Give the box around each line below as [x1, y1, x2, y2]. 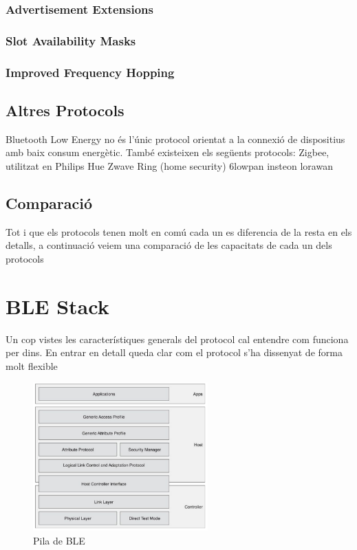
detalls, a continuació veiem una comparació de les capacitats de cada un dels [6, 238, 332, 252]
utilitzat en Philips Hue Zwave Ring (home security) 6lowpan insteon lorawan [6, 158, 333, 173]
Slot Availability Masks [6, 32, 136, 49]
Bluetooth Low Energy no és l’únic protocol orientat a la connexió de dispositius [6, 131, 345, 146]
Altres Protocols [6, 99, 125, 120]
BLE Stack [6, 291, 109, 320]
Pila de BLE [33, 533, 85, 547]
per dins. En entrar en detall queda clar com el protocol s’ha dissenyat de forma [6, 345, 343, 360]
